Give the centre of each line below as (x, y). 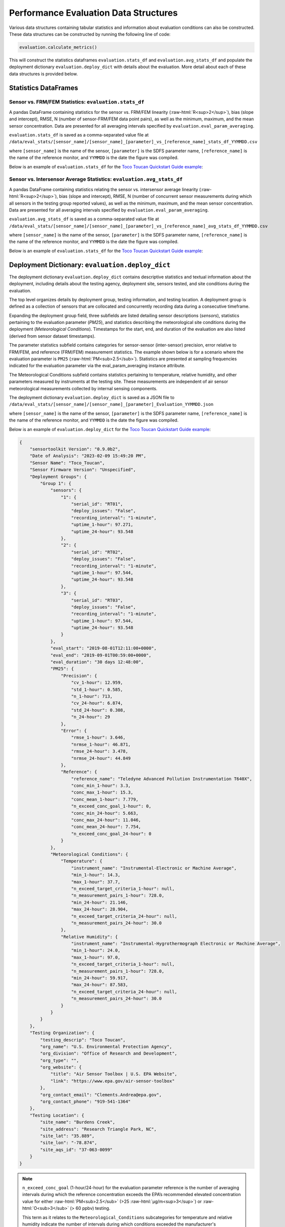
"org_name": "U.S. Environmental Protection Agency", (106, 1046)
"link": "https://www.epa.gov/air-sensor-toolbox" (113, 1081)
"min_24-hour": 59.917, (100, 978)
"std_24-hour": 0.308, (99, 710)
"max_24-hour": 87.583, (100, 985)
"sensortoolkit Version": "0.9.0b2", (75, 449)
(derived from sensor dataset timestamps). (52, 336)
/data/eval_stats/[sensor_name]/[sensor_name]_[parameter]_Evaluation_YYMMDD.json (111, 404)
